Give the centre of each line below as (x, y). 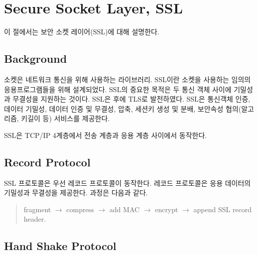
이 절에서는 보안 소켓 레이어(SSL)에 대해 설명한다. (82, 32)
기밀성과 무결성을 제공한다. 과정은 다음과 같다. (76, 192)
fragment (37, 209)
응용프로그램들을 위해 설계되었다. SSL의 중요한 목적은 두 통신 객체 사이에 (118, 89)
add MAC (125, 209)
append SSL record (223, 209)
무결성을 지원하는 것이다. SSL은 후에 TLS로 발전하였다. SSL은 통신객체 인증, (131, 99)
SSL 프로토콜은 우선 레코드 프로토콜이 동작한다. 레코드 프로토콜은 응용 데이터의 (128, 183)
